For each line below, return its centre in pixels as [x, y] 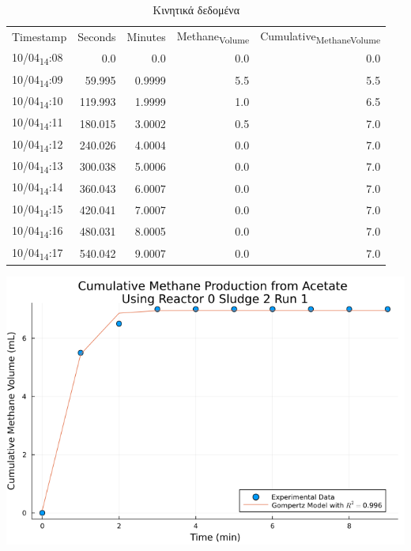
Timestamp [40, 37]
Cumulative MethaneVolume [321, 36]
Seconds [97, 37]
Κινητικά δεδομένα [196, 9]
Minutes [146, 37]
